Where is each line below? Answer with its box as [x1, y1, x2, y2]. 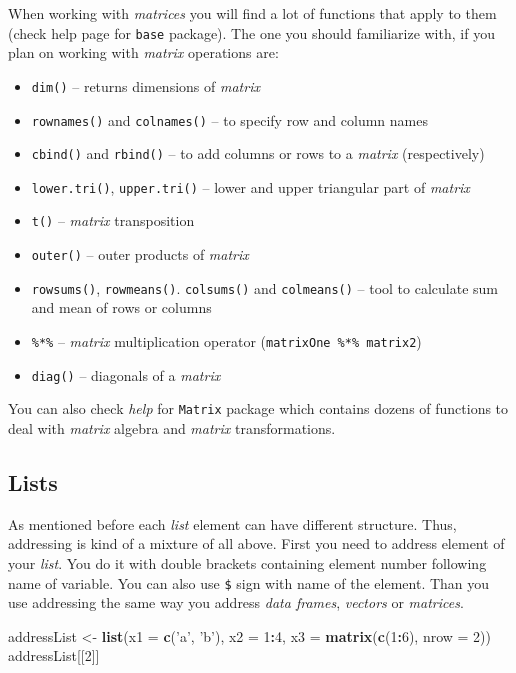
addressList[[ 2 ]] [8, 645, 100, 666]
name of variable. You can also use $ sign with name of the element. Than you [8, 572, 490, 593]
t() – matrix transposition [31, 210, 195, 231]
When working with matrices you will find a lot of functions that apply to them [8, 3, 497, 23]
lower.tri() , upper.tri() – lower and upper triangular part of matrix [31, 176, 470, 197]
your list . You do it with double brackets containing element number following [8, 552, 487, 573]
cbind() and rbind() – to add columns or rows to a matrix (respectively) [31, 143, 485, 164]
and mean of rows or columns [31, 297, 212, 318]
